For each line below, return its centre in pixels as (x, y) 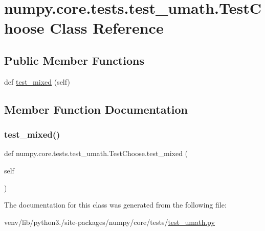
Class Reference (107, 28)
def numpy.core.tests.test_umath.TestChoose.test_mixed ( (96, 153)
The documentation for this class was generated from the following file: (115, 205)
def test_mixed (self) (37, 81)
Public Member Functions (74, 60)
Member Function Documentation (96, 109)
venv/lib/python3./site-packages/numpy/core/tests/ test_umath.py (109, 222)
